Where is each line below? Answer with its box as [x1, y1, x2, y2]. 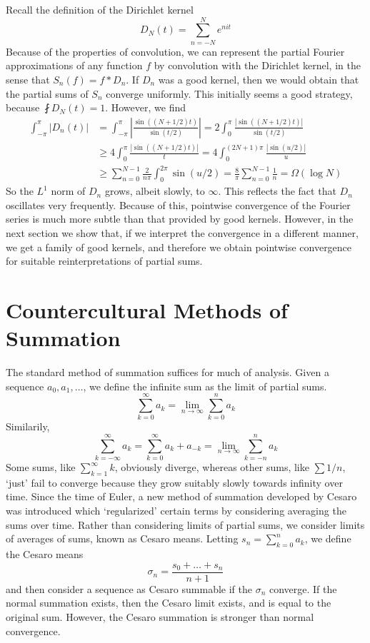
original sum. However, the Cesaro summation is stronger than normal [6, 609, 314, 624]
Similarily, [6, 419, 50, 434]
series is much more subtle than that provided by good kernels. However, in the [6, 211, 354, 226]
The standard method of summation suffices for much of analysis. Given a [6, 365, 329, 380]
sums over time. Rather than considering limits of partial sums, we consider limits [6, 517, 365, 532]
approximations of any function [6, 58, 143, 73]
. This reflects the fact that [218, 183, 336, 198]
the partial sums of [6, 86, 89, 101]
